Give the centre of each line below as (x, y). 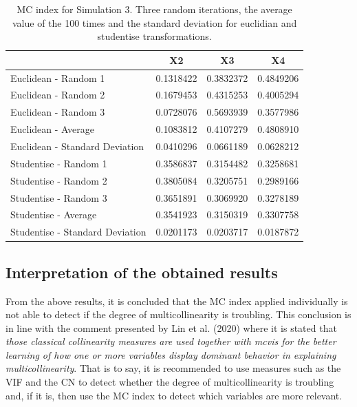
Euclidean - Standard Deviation (77, 146)
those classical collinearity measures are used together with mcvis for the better (171, 341)
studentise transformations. (154, 36)
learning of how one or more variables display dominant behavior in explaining (171, 354)
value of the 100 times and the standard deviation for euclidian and (154, 22)
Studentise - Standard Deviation (78, 232)
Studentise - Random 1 (59, 163)
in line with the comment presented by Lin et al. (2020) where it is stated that (171, 327)
